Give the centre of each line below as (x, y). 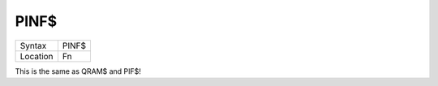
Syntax (33, 45)
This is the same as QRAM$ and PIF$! (78, 71)
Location (36, 56)
